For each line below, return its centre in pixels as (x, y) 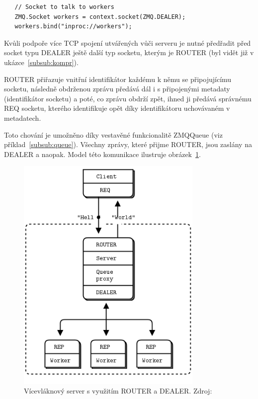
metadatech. (23, 118)
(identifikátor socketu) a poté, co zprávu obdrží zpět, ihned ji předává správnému (128, 98)
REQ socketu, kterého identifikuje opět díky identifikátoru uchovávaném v (117, 108)
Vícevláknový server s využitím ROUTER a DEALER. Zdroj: (118, 391)
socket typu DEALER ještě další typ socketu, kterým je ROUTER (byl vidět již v (129, 52)
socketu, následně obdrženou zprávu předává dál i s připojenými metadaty (117, 89)
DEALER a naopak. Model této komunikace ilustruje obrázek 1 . (102, 154)
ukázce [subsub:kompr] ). (41, 62)
